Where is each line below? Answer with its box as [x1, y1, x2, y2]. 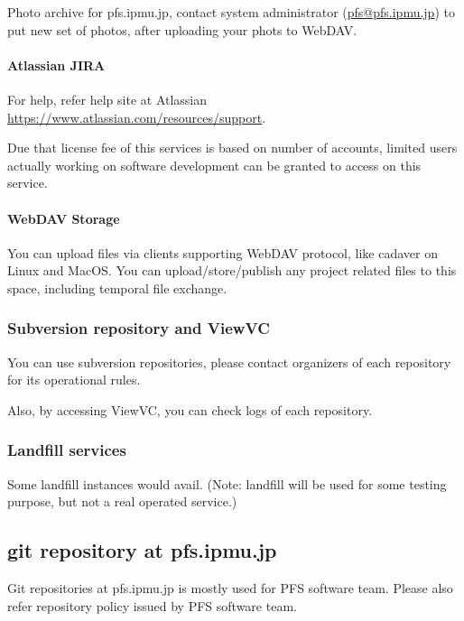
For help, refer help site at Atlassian [7, 89, 208, 108]
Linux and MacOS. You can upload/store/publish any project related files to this [7, 261, 457, 280]
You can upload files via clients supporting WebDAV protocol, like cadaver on [7, 243, 438, 262]
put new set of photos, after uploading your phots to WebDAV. [7, 20, 357, 39]
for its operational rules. [7, 370, 141, 389]
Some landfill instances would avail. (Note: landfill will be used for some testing [7, 474, 447, 493]
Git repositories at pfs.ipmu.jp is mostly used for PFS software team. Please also [7, 579, 453, 598]
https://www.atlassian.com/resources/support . [7, 107, 266, 126]
